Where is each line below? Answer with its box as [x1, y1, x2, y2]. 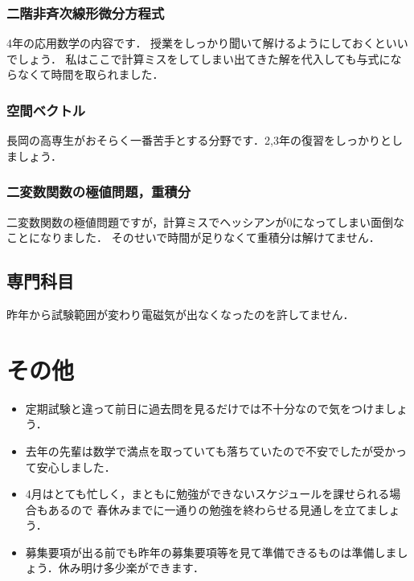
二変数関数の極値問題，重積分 [6, 182, 191, 202]
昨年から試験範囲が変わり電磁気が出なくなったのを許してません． [6, 306, 355, 323]
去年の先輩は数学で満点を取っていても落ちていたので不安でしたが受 [25, 442, 384, 459]
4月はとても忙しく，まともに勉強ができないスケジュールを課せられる [25, 485, 390, 502]
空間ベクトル [6, 100, 86, 120]
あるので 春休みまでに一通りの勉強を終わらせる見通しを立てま [47, 501, 378, 518]
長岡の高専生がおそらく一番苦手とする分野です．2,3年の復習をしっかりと [6, 132, 391, 149]
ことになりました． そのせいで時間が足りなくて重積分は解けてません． [6, 229, 380, 246]
